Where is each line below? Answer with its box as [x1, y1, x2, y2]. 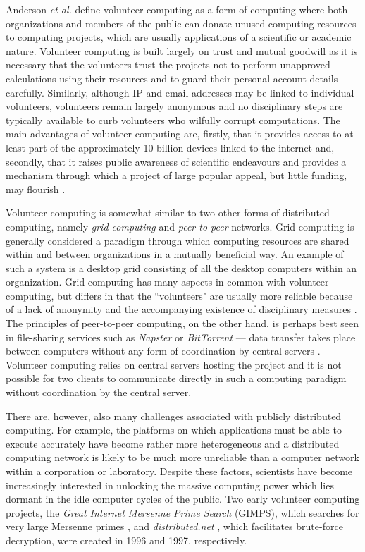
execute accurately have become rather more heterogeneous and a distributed [6, 436, 340, 450]
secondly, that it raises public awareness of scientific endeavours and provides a [6, 154, 347, 168]
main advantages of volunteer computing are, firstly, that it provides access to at [6, 126, 354, 141]
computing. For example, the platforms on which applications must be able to [6, 422, 342, 437]
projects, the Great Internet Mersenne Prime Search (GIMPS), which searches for [6, 505, 359, 520]
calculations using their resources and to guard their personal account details [6, 70, 338, 85]
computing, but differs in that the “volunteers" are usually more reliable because [6, 288, 353, 302]
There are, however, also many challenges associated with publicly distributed [6, 408, 342, 423]
